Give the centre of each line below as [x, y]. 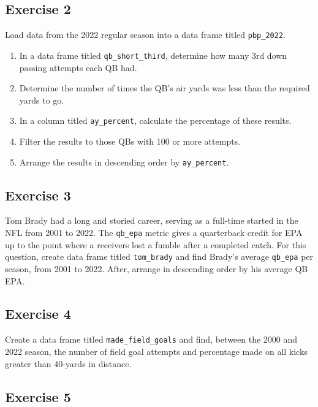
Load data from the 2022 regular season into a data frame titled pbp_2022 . [145, 35]
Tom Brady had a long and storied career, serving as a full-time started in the [152, 220]
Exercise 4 [38, 314]
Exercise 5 [38, 396]
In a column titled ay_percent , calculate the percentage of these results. [155, 120]
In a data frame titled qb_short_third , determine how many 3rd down [153, 55]
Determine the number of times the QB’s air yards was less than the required [165, 88]
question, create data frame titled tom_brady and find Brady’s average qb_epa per [159, 257]
